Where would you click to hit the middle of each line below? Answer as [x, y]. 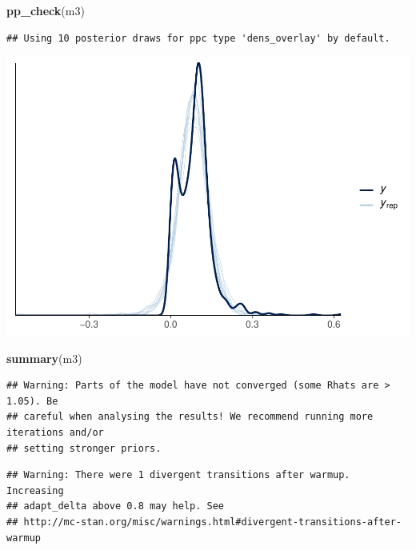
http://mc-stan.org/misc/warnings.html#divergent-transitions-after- [212, 522]
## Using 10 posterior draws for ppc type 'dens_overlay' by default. [198, 38]
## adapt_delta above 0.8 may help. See [116, 506]
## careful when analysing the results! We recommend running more [190, 417]
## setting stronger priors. [84, 448]
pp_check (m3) [46, 10]
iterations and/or [55, 433]
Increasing [35, 490]
